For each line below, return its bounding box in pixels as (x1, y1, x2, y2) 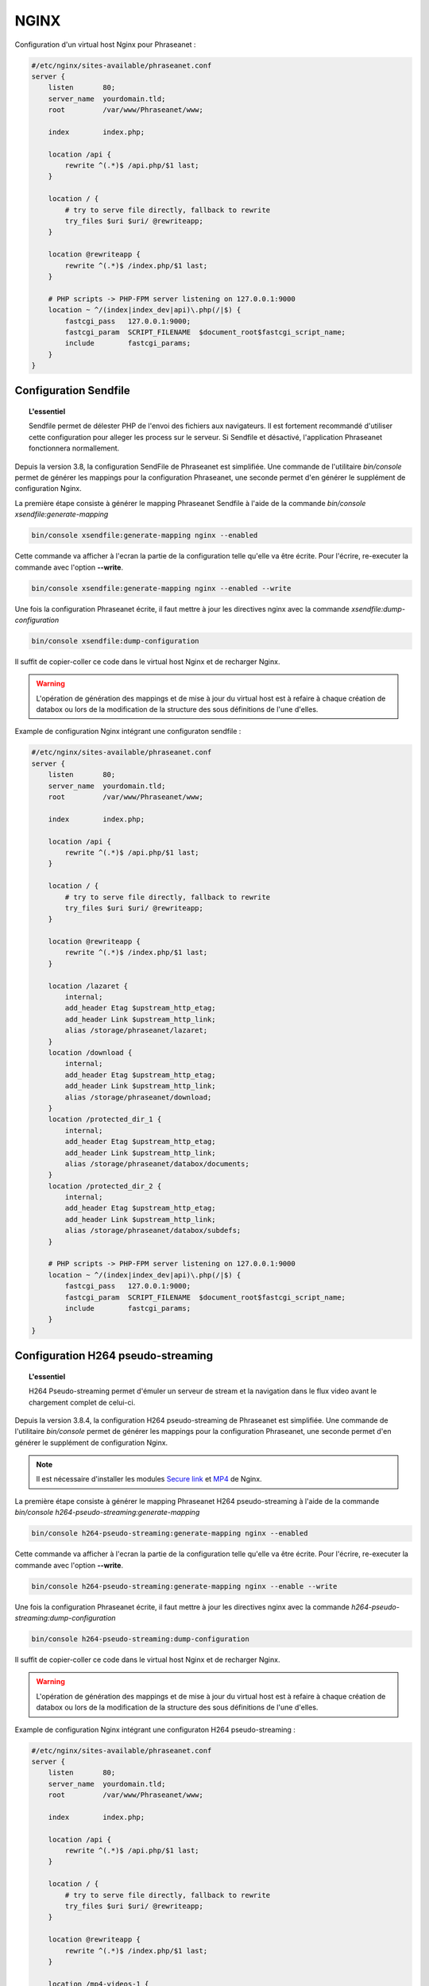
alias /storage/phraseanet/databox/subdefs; (64, 1226, 242, 1235)
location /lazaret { (48, 981, 129, 991)
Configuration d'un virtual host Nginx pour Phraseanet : (14, 40, 196, 49)
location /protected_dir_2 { (48, 1181, 162, 1191)
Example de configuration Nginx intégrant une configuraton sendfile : (14, 727, 242, 736)
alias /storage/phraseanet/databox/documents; (64, 1159, 249, 1168)
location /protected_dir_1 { (48, 1115, 162, 1124)
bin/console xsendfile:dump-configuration (31, 636, 199, 645)
